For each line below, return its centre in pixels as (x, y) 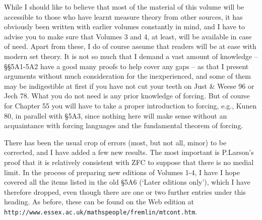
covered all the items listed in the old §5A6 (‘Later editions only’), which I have (127, 182)
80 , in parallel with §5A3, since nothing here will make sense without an (116, 115)
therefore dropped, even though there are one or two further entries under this (125, 191)
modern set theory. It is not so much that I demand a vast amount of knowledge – (131, 56)
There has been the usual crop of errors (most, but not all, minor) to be (115, 142)
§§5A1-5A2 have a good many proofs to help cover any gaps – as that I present (126, 66)
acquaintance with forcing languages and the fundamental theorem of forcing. (124, 125)
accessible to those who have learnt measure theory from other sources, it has (123, 16)
